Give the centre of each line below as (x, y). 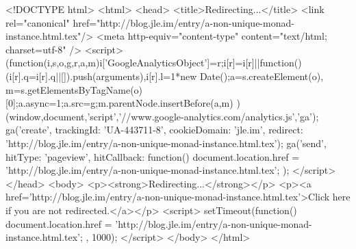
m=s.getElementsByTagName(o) (74, 89)
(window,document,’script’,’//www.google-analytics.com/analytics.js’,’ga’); (162, 116)
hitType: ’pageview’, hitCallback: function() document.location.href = (153, 156)
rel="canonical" (38, 22)
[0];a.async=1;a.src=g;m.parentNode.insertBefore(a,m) (119, 103)
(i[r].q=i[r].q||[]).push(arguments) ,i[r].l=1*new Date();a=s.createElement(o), (165, 76)
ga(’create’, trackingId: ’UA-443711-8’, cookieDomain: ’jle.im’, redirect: (154, 130)
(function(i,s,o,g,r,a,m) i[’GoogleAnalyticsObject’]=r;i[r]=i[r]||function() (154, 63)
